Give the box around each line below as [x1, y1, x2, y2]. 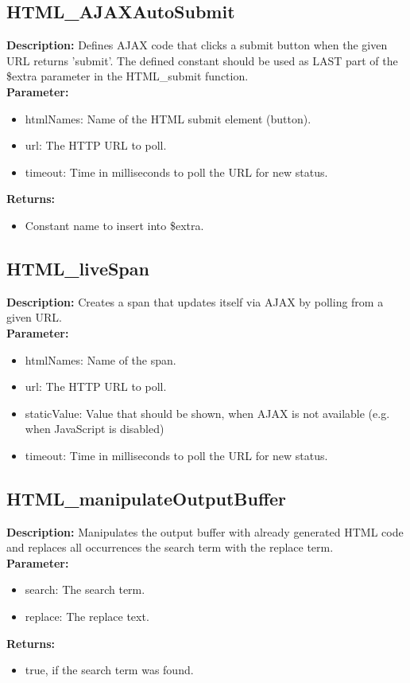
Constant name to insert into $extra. [25, 217, 204, 233]
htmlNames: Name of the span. [25, 351, 176, 368]
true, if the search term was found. [25, 662, 194, 678]
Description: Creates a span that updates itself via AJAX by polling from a [6, 293, 384, 310]
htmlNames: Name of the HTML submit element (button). [25, 110, 311, 127]
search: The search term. [25, 581, 145, 598]
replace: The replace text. [25, 608, 149, 625]
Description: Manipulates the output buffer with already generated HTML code [6, 523, 404, 540]
